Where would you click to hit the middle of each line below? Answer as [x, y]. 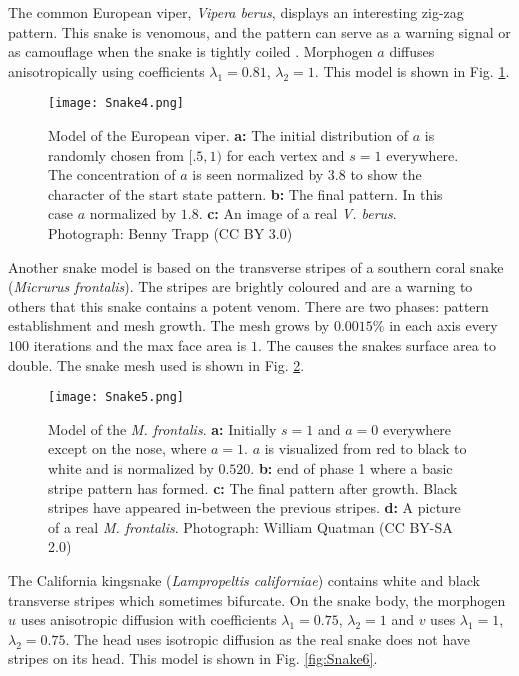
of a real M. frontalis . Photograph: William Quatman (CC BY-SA [250, 526]
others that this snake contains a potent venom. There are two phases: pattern [248, 305]
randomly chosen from [116, 154]
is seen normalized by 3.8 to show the [307, 174]
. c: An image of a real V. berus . [297, 213]
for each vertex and [285, 154]
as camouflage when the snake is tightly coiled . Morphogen [190, 51]
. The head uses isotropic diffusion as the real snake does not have [268, 638]
